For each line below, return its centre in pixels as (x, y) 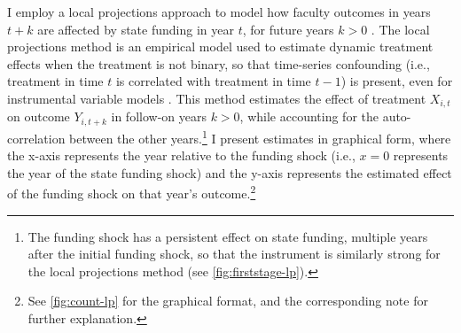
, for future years (288, 29)
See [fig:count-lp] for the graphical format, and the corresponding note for (228, 301)
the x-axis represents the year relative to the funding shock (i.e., (181, 155)
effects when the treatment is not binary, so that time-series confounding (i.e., (219, 63)
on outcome (39, 116)
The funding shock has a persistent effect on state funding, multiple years (228, 236)
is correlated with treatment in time (213, 81)
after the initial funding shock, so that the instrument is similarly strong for (234, 254)
